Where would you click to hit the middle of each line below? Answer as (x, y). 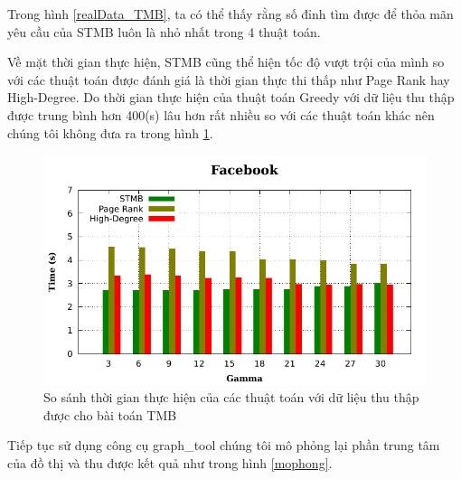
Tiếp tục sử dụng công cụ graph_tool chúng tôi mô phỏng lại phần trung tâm (224, 445)
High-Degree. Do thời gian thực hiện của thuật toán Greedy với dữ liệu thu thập (231, 97)
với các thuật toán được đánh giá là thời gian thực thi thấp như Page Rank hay (229, 79)
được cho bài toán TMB (110, 414)
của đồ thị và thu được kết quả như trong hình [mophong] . (170, 462)
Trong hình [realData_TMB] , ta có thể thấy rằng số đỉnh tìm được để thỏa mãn (230, 14)
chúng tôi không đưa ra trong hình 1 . (110, 132)
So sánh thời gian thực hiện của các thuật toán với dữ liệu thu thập (231, 397)
